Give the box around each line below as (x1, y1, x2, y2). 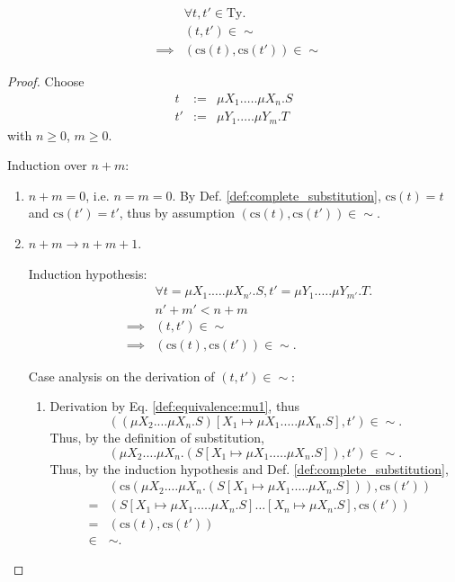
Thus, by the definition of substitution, (49, 427, 264, 446)
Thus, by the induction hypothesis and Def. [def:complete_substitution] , (49, 459, 449, 478)
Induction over (7, 156, 87, 175)
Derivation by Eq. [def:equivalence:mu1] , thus (49, 397, 300, 416)
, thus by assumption (119, 203, 235, 222)
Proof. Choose (7, 72, 85, 91)
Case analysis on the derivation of (28, 366, 215, 385)
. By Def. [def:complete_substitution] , (172, 185, 381, 204)
